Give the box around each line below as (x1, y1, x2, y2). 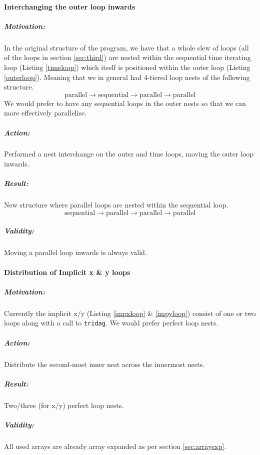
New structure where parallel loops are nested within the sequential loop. (4, 199, 228, 210)
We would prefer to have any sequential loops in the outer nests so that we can (4, 97, 246, 108)
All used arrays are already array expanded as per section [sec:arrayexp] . (4, 440, 226, 451)
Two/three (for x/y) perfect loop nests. (4, 399, 124, 410)
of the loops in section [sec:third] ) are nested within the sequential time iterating (4, 52, 251, 62)
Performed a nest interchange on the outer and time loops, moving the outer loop (4, 148, 254, 159)
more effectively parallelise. (4, 107, 87, 118)
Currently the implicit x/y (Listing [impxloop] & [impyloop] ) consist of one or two (4, 307, 256, 318)
